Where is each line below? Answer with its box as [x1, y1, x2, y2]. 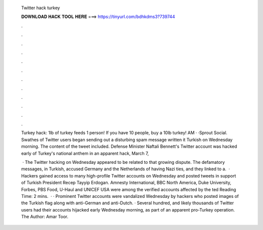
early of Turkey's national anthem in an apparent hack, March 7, [21, 150, 149, 156]
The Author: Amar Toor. [21, 214, 68, 220]
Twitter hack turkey [21, 5, 60, 11]
